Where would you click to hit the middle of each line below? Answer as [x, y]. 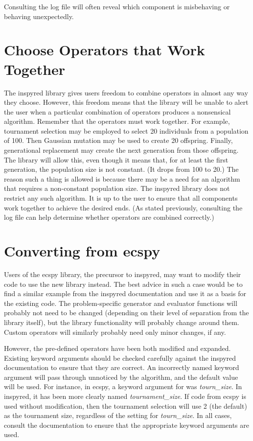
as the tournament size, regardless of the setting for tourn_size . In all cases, [118, 415]
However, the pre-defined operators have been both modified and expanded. [117, 348]
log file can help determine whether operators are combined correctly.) [109, 217]
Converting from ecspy [82, 251]
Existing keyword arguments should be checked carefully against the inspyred [120, 358]
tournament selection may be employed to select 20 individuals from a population [126, 130]
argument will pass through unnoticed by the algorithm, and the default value [121, 377]
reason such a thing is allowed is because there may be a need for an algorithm [122, 178]
